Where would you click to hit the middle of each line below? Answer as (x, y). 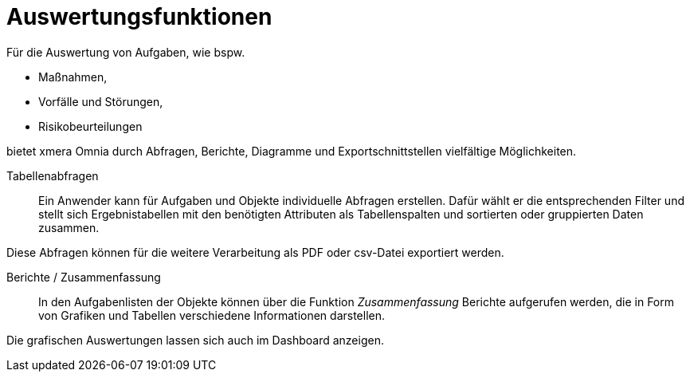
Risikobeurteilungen (90, 126)
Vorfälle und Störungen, (101, 101)
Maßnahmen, (73, 77)
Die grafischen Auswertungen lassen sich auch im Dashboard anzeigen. (195, 340)
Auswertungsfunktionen (139, 17)
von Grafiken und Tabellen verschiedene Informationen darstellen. (212, 315)
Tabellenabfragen (53, 175)
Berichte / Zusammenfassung (84, 277)
